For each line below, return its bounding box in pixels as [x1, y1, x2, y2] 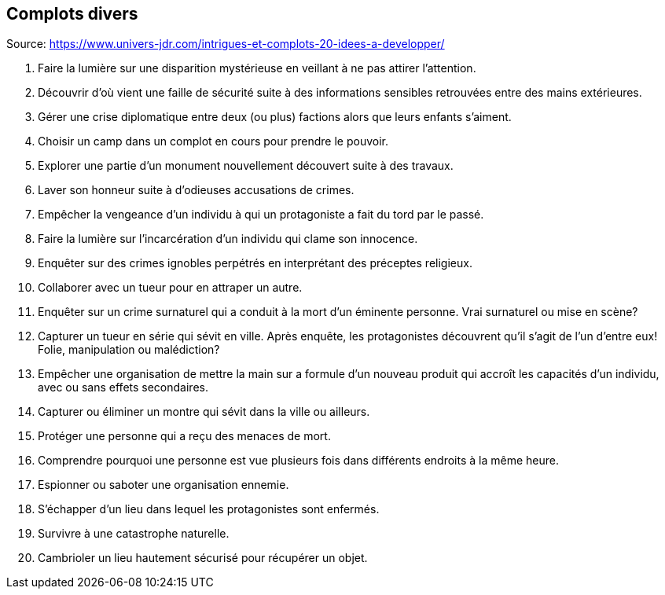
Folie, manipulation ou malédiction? [38, 343, 220, 357]
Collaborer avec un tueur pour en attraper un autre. [38, 281, 303, 295]
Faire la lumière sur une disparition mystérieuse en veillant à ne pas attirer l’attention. [38, 61, 476, 75]
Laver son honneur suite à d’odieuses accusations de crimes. [38, 183, 355, 197]
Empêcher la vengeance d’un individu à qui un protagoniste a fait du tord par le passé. [38, 208, 484, 222]
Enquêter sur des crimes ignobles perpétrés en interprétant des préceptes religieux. [38, 256, 472, 270]
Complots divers [6, 4, 138, 24]
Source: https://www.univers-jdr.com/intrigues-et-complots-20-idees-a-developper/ [6, 37, 445, 51]
